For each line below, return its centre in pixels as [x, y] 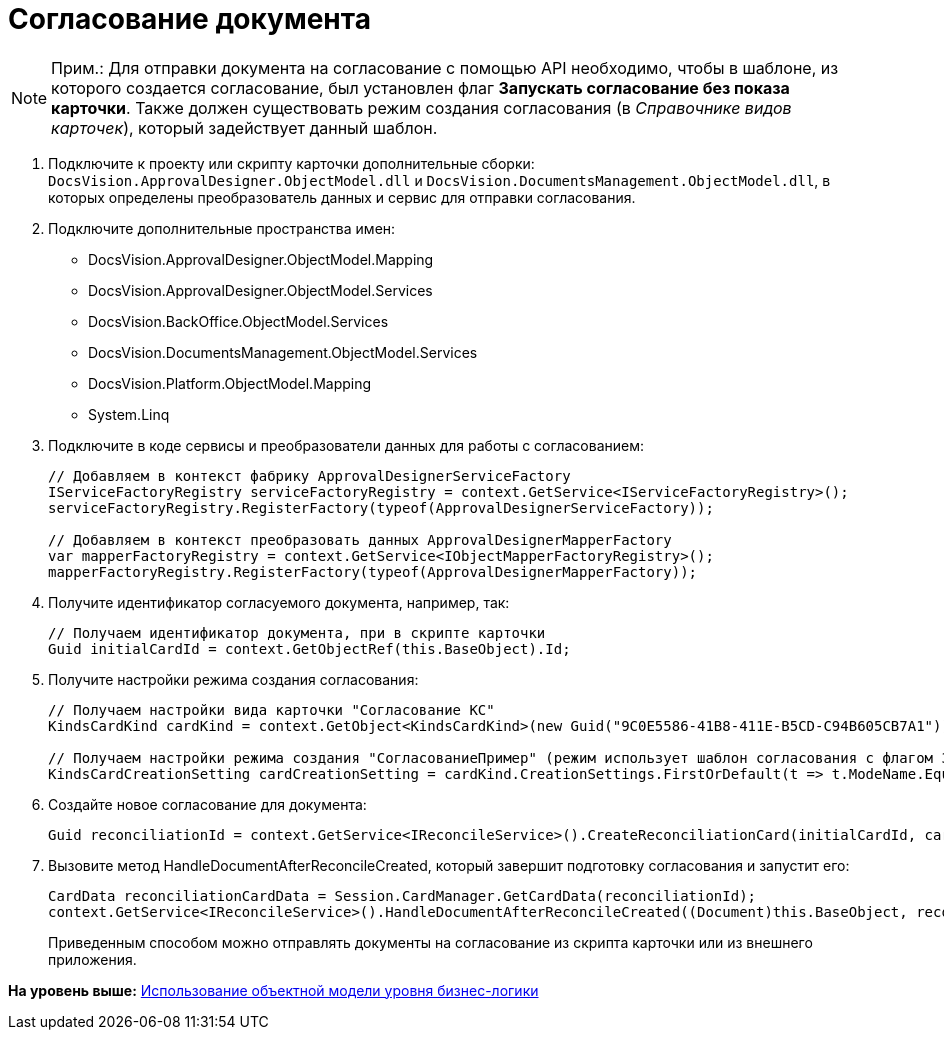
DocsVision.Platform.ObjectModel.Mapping [230, 383]
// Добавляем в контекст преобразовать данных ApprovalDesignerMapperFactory [360, 539]
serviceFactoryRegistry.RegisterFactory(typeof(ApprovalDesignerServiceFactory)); [381, 507]
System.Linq [129, 414]
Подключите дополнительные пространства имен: [222, 228]
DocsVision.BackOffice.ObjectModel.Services [238, 321]
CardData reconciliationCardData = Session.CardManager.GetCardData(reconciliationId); [402, 895]
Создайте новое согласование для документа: [207, 804]
